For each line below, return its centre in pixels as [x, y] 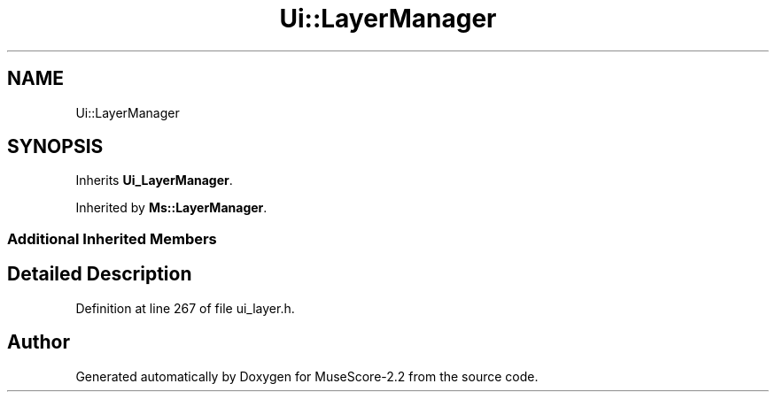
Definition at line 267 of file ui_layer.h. [185, 308]
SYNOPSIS [55, 147]
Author [39, 342]
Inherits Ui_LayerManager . [154, 180]
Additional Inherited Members [112, 238]
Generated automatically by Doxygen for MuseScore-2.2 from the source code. [307, 376]
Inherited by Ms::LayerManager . [171, 208]
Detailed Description [100, 274]
